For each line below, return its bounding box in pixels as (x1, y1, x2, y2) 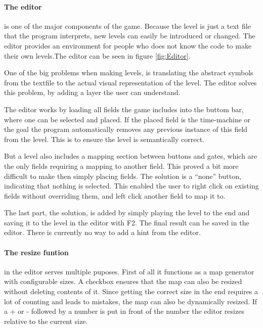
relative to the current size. (4, 315, 88, 326)
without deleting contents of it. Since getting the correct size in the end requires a (4, 286, 258, 297)
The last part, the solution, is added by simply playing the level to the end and (4, 207, 250, 218)
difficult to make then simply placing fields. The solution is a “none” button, (4, 170, 241, 181)
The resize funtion (4, 247, 69, 257)
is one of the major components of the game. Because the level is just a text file (4, 20, 251, 31)
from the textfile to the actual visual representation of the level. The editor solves (4, 77, 257, 87)
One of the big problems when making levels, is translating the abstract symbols (4, 67, 253, 78)
